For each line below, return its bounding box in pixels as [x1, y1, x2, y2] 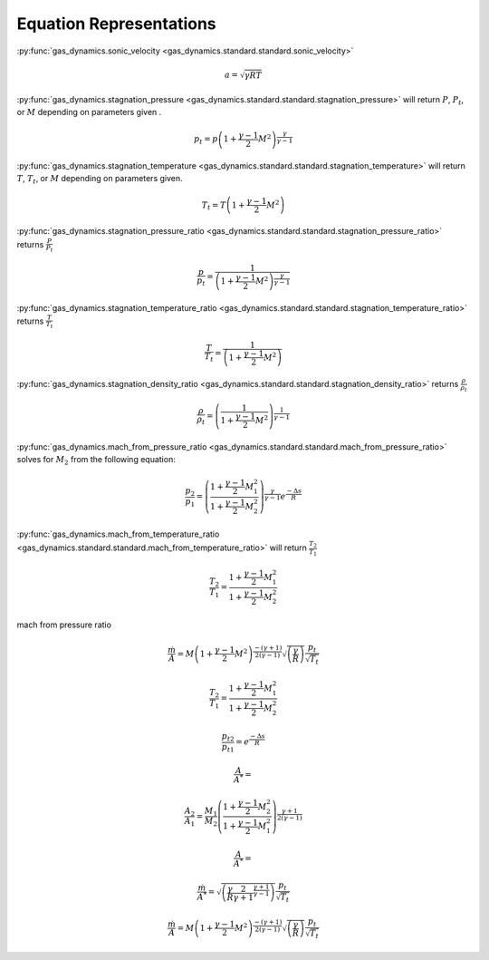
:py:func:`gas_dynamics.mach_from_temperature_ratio [16, 528, 220, 539]
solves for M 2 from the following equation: [16, 453, 176, 467]
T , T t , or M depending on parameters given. [16, 173, 183, 186]
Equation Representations [16, 14, 216, 34]
